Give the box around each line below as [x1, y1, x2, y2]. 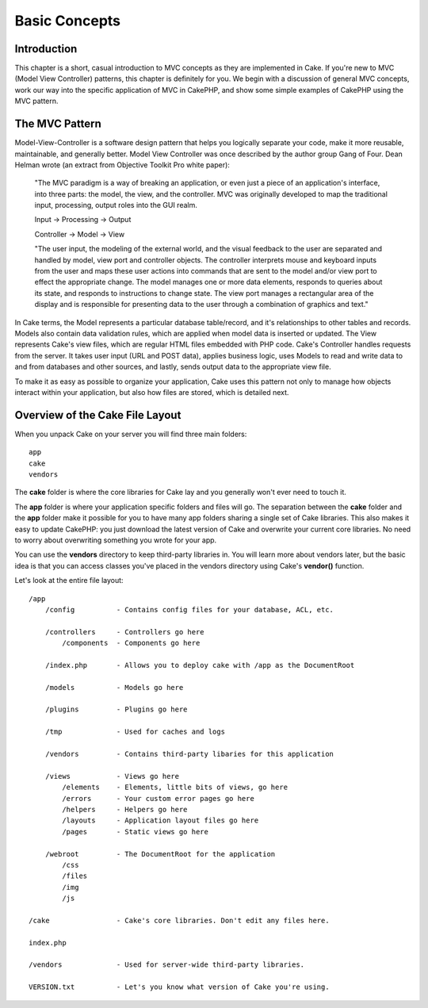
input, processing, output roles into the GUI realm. [34, 201, 198, 210]
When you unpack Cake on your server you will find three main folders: [14, 429, 247, 439]
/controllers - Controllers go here [44, 627, 205, 636]
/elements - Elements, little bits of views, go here [62, 783, 289, 792]
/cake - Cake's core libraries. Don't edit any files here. [29, 916, 330, 925]
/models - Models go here [44, 683, 184, 692]
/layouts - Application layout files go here [62, 816, 259, 825]
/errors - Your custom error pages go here [62, 794, 255, 803]
